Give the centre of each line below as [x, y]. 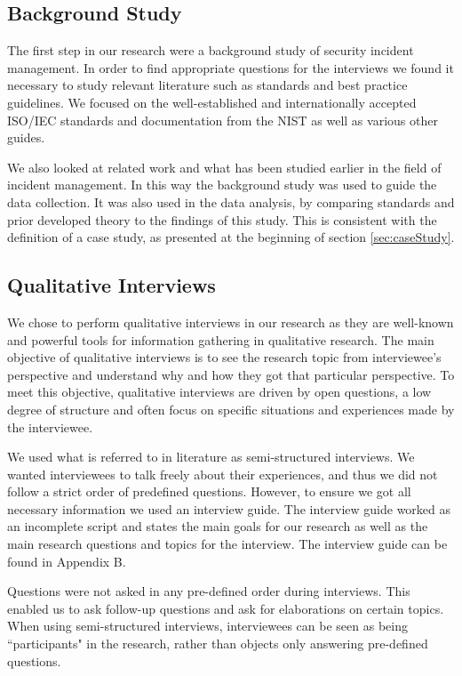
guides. [26, 137]
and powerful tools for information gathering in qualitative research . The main [221, 339]
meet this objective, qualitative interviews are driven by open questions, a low [219, 392]
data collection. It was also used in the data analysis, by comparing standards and [231, 201]
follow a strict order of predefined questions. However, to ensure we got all [209, 491]
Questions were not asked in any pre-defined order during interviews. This [209, 591]
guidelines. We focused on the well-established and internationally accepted [212, 102]
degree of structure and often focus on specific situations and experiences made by [231, 409]
